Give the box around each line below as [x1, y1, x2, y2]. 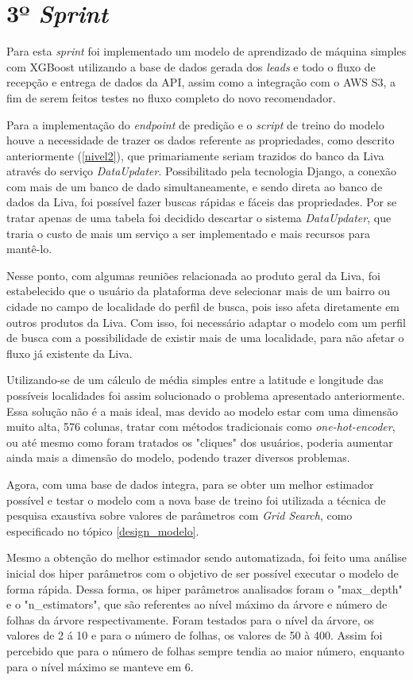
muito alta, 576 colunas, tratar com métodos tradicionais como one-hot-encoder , [6, 418, 396, 435]
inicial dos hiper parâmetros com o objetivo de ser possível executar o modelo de [6, 564, 399, 581]
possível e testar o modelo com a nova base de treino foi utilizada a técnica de [6, 491, 386, 508]
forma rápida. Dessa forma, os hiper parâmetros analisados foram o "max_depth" [6, 580, 403, 597]
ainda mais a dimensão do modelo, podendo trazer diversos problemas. [6, 449, 350, 466]
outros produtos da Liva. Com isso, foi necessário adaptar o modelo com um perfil [6, 313, 406, 330]
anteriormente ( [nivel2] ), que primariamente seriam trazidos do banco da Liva [6, 147, 384, 163]
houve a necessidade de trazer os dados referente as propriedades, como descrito [6, 132, 395, 148]
